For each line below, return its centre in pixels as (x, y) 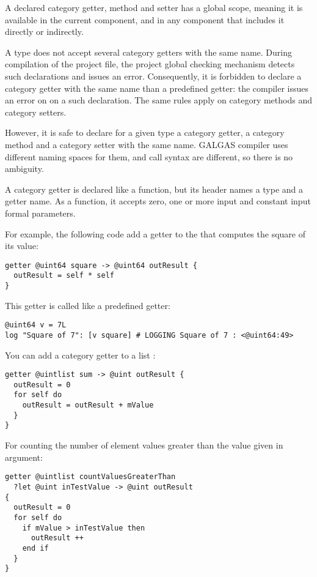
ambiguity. (24, 169)
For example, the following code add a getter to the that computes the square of (155, 233)
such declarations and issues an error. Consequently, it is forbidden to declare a (153, 76)
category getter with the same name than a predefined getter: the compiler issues (157, 88)
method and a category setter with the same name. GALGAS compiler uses (147, 144)
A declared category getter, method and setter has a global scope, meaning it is (154, 7)
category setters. (36, 112)
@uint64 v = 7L (36, 325)
